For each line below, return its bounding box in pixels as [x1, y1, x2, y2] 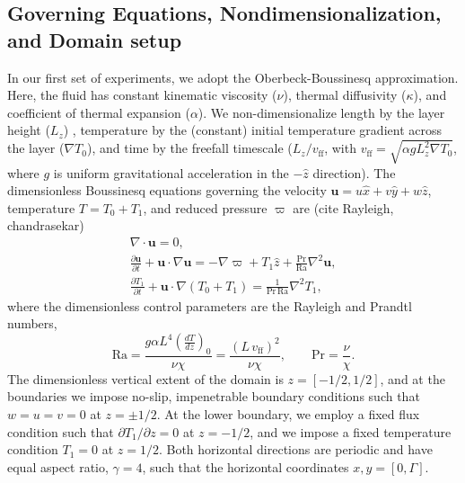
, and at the [380, 369, 445, 388]
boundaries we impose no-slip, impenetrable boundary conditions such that [7, 387, 420, 406]
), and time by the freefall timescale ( [86, 139, 293, 157]
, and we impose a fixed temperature [250, 422, 452, 441]
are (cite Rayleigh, [293, 198, 394, 217]
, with [324, 139, 356, 157]
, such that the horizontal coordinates [142, 457, 349, 476]
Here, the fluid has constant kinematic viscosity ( [7, 85, 277, 104]
